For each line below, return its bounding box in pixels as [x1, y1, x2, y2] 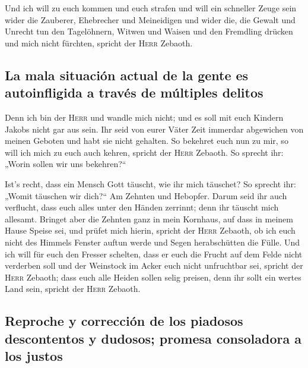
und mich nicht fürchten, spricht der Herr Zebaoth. [5, 36, 193, 49]
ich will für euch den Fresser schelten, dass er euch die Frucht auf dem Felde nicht [5, 247, 303, 260]
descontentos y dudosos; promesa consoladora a [5, 329, 302, 347]
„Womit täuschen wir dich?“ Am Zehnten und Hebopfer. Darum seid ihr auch [5, 189, 287, 202]
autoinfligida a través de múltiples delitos [5, 83, 263, 102]
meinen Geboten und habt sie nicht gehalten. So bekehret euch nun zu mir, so [5, 134, 288, 147]
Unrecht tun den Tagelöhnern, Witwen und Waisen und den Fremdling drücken [5, 25, 293, 37]
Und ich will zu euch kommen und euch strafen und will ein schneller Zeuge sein [5, 2, 297, 14]
